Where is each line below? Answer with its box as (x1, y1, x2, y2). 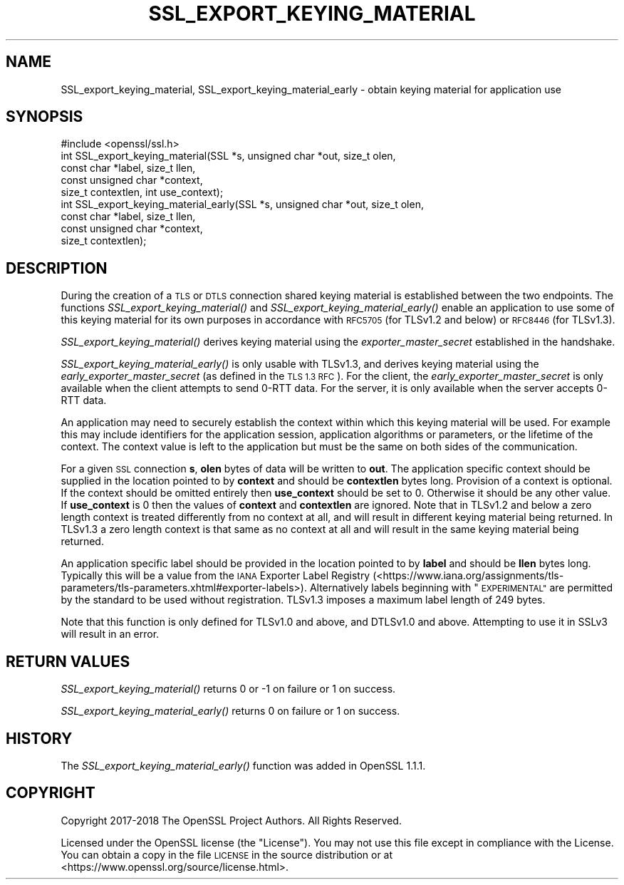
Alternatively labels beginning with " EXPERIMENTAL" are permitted (309, 581, 613, 594)
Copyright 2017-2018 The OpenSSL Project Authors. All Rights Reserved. (61, 814, 402, 827)
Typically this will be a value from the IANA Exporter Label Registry (61, 569, 370, 582)
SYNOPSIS (6, 108, 83, 126)
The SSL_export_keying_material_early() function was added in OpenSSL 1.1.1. (61, 759, 426, 772)
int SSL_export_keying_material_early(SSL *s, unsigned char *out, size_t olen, (61, 198, 424, 211)
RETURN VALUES (6, 652, 130, 671)
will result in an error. (61, 628, 160, 641)
